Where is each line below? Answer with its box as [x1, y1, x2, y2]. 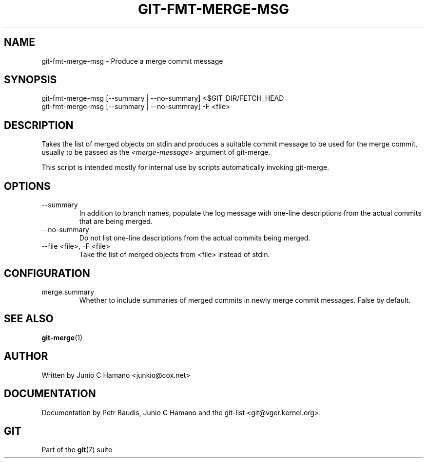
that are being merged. [79, 217, 153, 226]
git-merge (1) [41, 333, 83, 342]
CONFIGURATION [4, 267, 90, 279]
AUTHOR [4, 350, 48, 363]
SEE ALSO [4, 313, 54, 325]
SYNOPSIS [4, 74, 57, 86]
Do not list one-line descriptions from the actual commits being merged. [79, 234, 311, 242]
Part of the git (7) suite [41, 445, 113, 454]
